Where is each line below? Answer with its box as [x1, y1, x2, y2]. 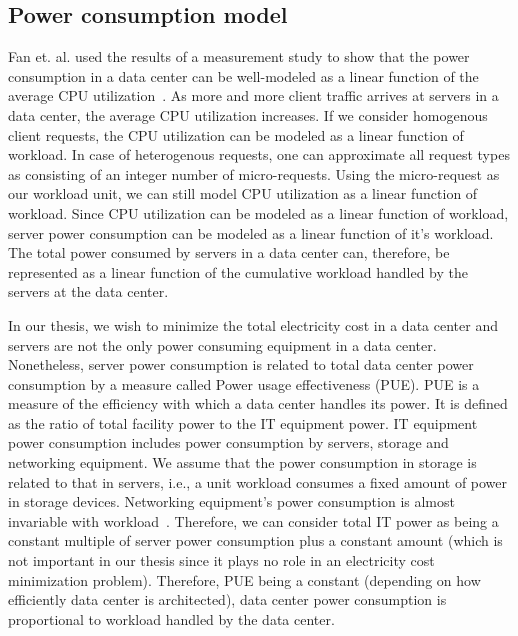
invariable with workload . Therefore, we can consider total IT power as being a [8, 510, 499, 531]
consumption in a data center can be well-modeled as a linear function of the [8, 65, 479, 86]
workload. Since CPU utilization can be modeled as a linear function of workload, [8, 202, 509, 223]
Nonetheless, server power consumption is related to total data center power [8, 354, 474, 375]
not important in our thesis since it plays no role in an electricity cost [8, 550, 435, 571]
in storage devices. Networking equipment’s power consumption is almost [8, 491, 455, 512]
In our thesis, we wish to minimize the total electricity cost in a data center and [8, 314, 498, 335]
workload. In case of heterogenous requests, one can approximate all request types [8, 144, 510, 165]
